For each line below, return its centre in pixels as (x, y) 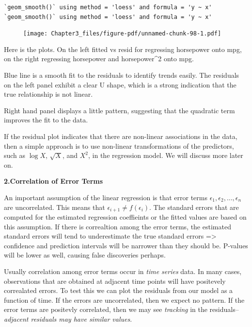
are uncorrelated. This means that (55, 207)
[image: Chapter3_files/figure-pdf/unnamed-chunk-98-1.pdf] (122, 34)
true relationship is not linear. (48, 94)
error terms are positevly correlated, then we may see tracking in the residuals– (121, 309)
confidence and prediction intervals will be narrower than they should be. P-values (126, 245)
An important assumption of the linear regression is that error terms (106, 197)
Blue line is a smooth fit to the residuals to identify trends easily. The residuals (122, 75)
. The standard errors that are (194, 207)
